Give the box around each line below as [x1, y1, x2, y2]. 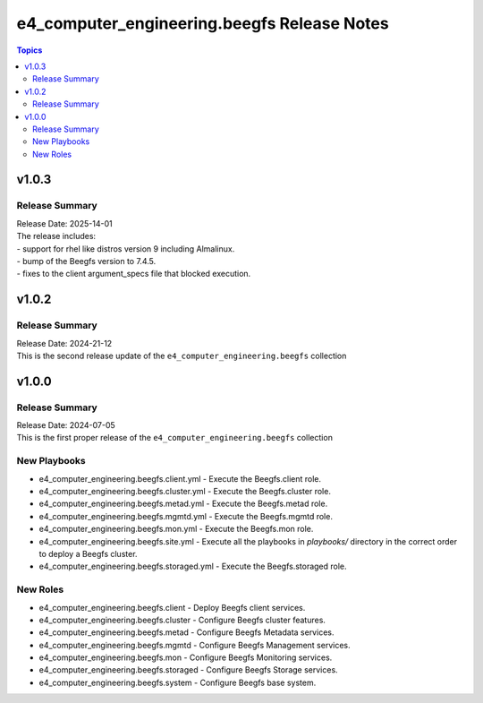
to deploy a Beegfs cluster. [38, 548, 138, 559]
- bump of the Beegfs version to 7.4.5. [16, 256, 157, 266]
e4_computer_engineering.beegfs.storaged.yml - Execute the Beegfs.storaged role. [38, 561, 348, 572]
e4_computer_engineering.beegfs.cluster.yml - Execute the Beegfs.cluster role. [38, 486, 331, 497]
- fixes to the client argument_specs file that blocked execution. [16, 269, 251, 279]
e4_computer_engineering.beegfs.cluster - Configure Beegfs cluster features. [38, 614, 326, 625]
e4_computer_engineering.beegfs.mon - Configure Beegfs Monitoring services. [38, 652, 333, 663]
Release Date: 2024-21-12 [16, 338, 113, 348]
